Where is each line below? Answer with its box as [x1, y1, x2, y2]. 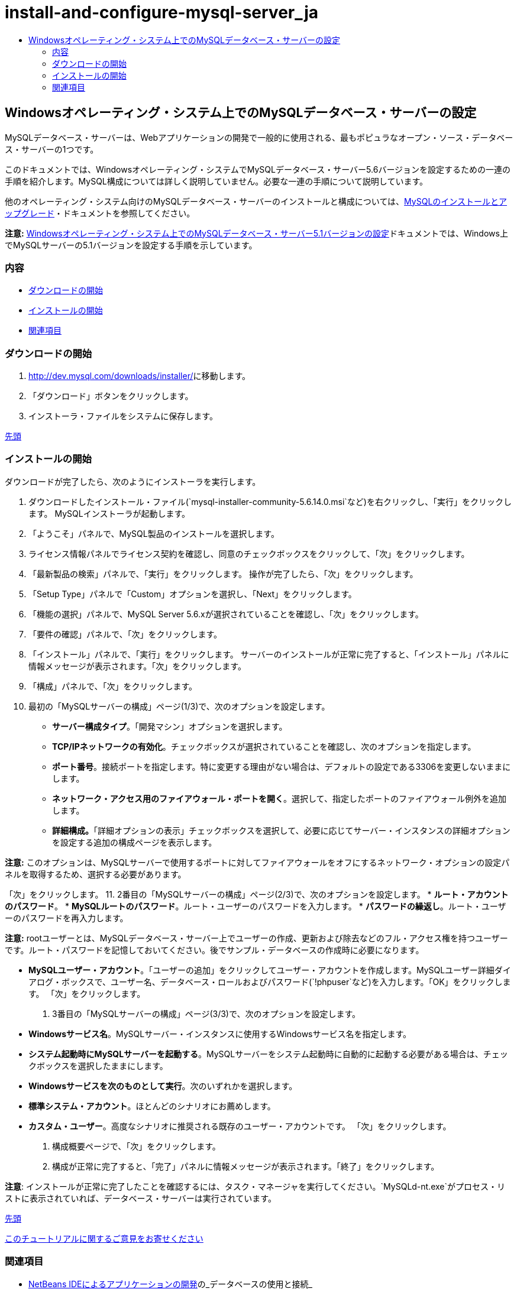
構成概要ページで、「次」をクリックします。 [52, 1141, 221, 1151]
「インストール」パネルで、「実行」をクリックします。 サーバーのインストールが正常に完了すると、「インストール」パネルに [28, 649, 509, 659]
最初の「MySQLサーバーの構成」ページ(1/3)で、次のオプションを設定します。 [28, 701, 330, 711]
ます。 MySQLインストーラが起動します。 [28, 508, 190, 519]
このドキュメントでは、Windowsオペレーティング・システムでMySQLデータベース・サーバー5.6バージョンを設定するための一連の [5, 164, 511, 174]
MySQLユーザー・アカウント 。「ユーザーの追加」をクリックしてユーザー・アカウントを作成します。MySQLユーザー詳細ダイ [28, 964, 511, 975]
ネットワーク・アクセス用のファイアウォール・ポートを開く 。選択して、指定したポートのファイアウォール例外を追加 [52, 793, 506, 804]
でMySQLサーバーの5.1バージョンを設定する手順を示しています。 [5, 239, 257, 250]
